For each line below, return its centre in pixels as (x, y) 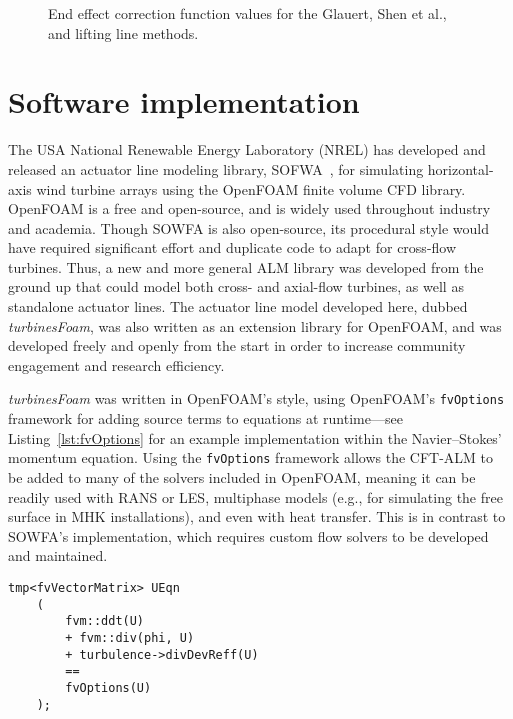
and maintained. (58, 555)
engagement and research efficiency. (116, 364)
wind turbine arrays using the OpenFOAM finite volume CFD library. (251, 188)
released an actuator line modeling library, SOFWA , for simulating (216, 168)
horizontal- (460, 168)
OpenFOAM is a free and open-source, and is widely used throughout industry (249, 208)
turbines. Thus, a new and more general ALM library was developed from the (246, 266)
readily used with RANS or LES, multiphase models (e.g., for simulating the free (255, 496)
